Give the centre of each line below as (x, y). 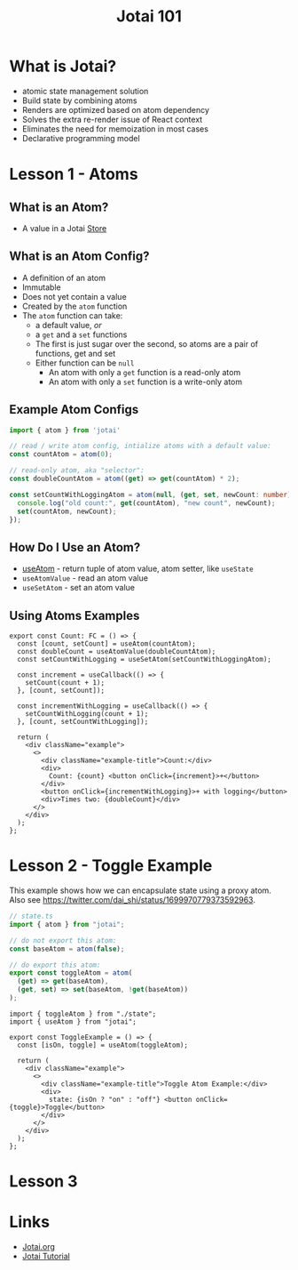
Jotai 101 (149, 16)
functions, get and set (75, 353)
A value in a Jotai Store (64, 228)
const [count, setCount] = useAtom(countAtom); (107, 644)
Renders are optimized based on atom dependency (116, 109)
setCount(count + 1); (65, 683)
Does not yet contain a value (74, 296)
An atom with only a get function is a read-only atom (145, 372)
